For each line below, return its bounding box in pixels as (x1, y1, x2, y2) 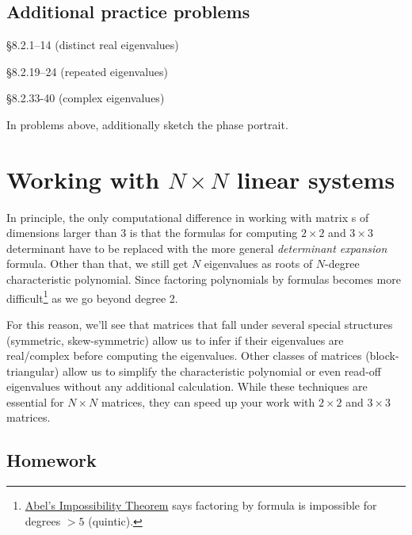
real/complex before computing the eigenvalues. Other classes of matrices (6, 347, 362, 364)
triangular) (6, 362, 59, 379)
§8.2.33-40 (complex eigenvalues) (6, 90, 165, 106)
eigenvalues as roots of (204, 255, 313, 272)
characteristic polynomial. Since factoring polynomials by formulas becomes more (6, 271, 401, 288)
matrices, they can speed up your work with (101, 393, 315, 410)
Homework (6, 448, 97, 472)
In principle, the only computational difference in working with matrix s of (6, 208, 369, 225)
